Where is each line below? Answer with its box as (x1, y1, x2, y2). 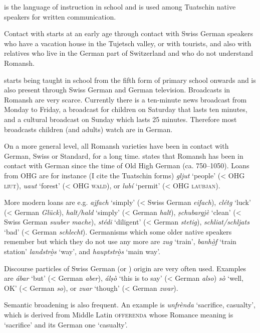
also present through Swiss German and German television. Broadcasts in (4, 84, 230, 95)
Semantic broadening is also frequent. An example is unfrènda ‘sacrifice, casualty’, (4, 299, 255, 310)
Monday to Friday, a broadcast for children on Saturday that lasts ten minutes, (4, 104, 247, 115)
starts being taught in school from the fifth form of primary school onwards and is (4, 74, 256, 85)
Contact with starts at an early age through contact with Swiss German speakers (4, 28, 253, 39)
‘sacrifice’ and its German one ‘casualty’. (4, 319, 128, 329)
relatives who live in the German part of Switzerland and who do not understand (4, 48, 253, 58)
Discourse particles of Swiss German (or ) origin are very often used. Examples (4, 263, 246, 273)
